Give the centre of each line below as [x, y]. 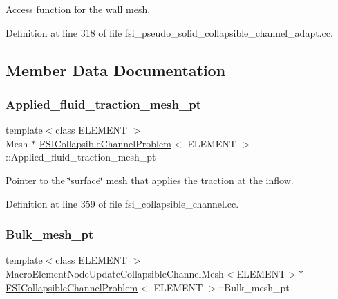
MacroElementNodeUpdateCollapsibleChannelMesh [115, 273]
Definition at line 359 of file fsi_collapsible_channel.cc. [122, 203]
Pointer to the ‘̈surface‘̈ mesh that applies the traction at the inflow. [150, 180]
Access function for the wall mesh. [78, 9]
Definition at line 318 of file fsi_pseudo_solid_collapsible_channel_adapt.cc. [169, 32]
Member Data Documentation [116, 70]
